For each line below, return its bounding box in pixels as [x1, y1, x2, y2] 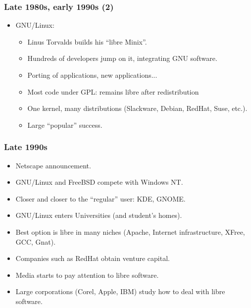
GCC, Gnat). [15, 236, 56, 247]
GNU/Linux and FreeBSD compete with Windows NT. [15, 177, 183, 187]
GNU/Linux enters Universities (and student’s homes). [15, 210, 182, 220]
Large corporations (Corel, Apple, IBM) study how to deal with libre [15, 286, 225, 297]
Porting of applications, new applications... [27, 70, 157, 80]
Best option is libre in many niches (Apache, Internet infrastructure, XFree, [15, 226, 245, 237]
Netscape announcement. [15, 160, 91, 170]
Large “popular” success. [27, 119, 102, 130]
